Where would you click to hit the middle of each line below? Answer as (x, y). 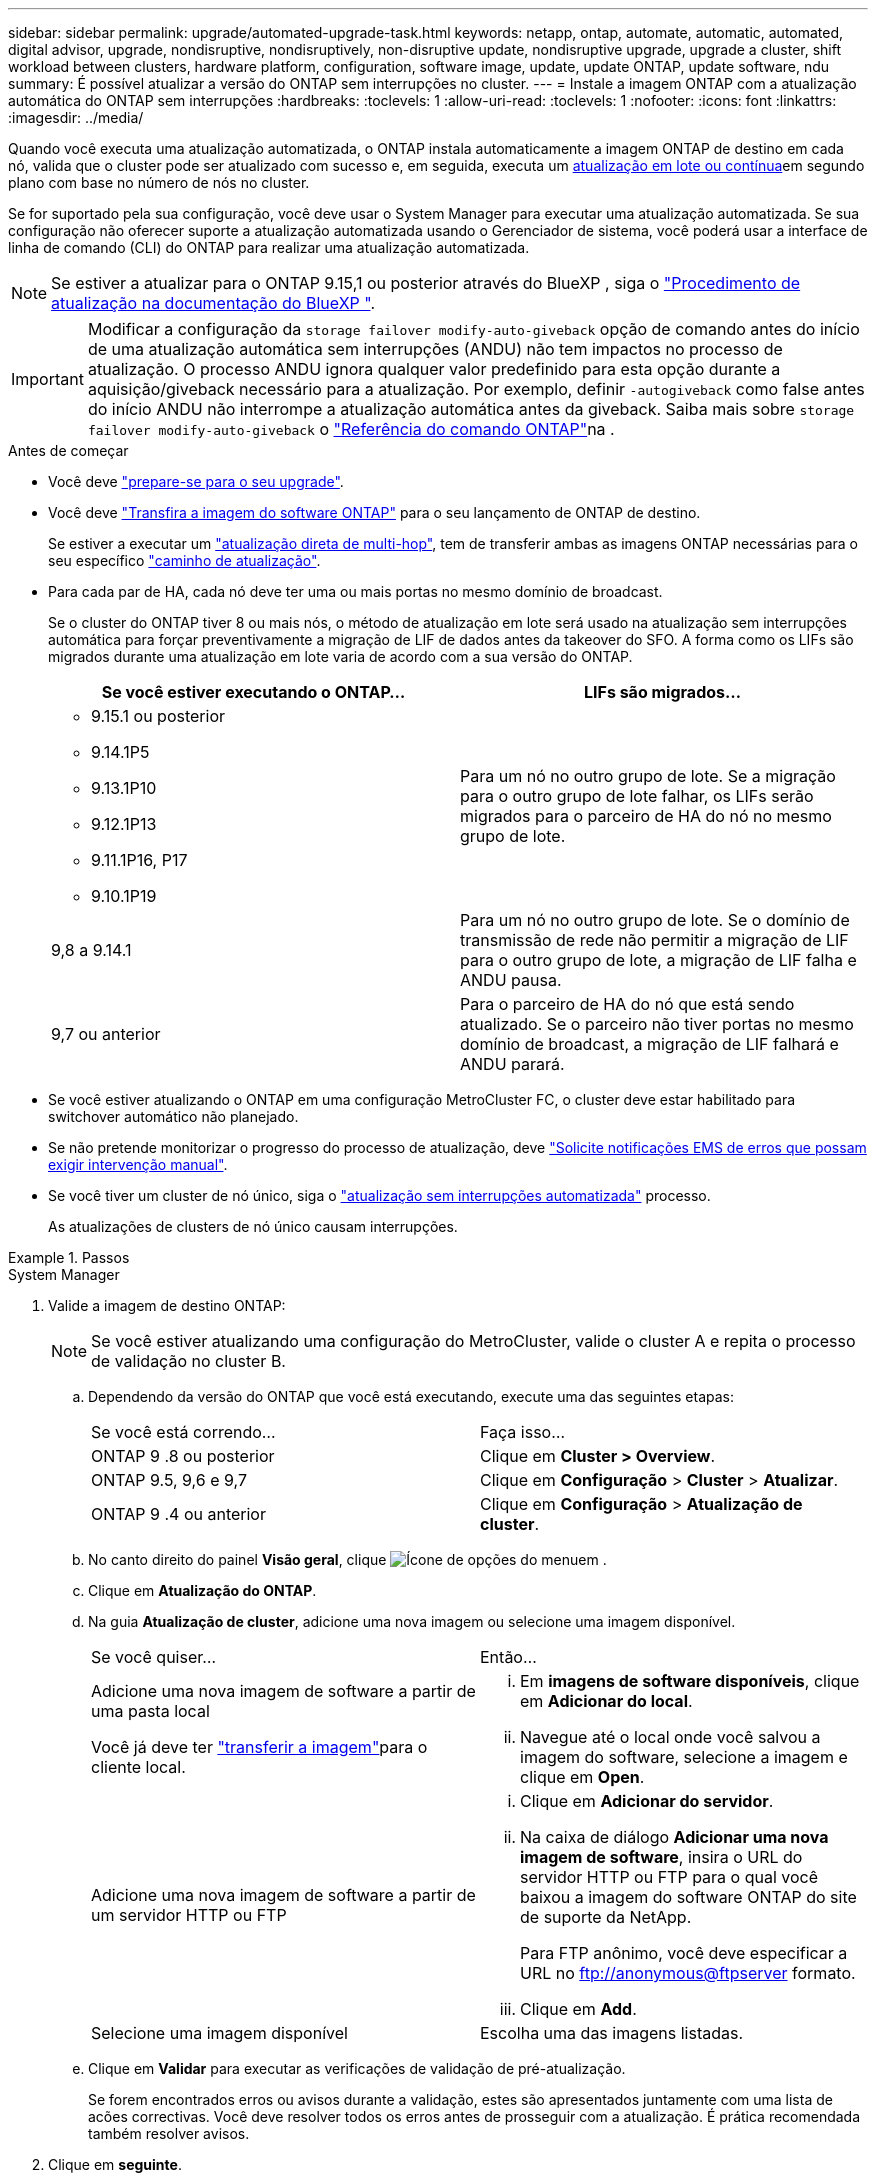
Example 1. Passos (69, 1257)
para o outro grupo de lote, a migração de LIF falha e (658, 960)
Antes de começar (68, 450)
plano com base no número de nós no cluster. (159, 182)
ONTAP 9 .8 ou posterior (183, 1456)
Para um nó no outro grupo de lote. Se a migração (648, 776)
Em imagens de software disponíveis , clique (690, 1681)
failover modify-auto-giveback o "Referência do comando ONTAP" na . (351, 429)
